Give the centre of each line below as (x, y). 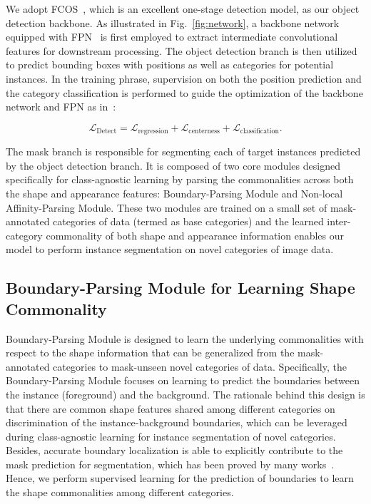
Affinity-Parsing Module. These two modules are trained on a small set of (167, 207)
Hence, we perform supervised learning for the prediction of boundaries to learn (180, 478)
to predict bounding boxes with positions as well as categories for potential (170, 65)
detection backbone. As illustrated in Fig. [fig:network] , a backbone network (173, 22)
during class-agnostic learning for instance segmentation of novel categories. (171, 436)
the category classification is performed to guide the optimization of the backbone (184, 92)
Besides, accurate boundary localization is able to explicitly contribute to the (174, 450)
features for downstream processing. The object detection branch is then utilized (182, 50)
